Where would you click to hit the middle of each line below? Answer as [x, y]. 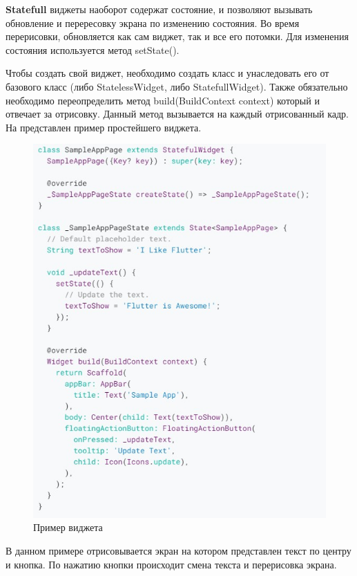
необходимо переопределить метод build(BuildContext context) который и [163, 100]
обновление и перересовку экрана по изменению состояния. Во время [153, 22]
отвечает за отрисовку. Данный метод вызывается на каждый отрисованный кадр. [177, 114]
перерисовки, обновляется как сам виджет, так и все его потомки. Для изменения [177, 36]
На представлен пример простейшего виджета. [104, 127]
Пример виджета [68, 527]
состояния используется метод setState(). [93, 49]
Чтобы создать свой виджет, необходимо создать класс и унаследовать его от [167, 73]
